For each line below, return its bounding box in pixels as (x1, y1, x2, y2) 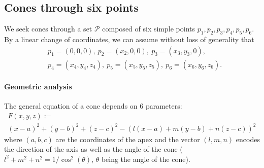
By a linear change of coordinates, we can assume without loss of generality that (4, 34, 254, 44)
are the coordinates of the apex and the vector (55, 133, 200, 144)
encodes (236, 133, 260, 144)
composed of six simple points (102, 23, 195, 34)
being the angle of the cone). (101, 153, 190, 164)
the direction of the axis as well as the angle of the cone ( (4, 144, 183, 154)
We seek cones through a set (4, 23, 92, 34)
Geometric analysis (4, 81, 72, 92)
